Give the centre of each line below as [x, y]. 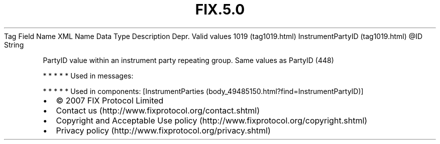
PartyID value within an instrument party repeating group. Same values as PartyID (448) [188, 60]
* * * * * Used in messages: [88, 75]
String [14, 44]
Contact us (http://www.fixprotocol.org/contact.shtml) [158, 110]
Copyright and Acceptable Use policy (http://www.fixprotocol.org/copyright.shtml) [212, 120]
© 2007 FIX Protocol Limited [110, 100]
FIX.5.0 [220, 9]
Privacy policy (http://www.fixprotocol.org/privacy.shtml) [163, 130]
